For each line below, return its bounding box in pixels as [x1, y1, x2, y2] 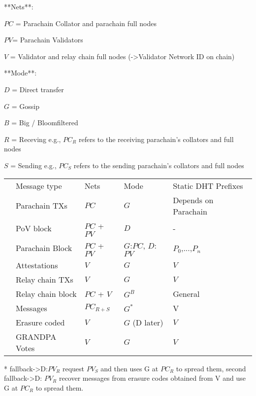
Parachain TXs [16, 200, 67, 212]
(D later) [132, 316, 163, 328]
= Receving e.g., [11, 134, 61, 144]
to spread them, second [176, 363, 246, 373]
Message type [16, 180, 62, 191]
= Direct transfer [12, 84, 64, 94]
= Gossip [11, 101, 39, 111]
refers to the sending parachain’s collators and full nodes [73, 160, 244, 170]
